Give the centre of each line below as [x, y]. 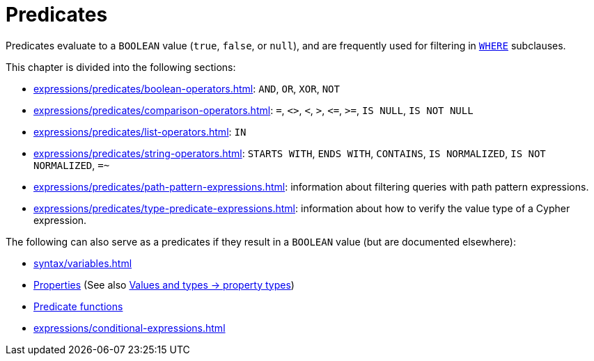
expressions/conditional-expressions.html [130, 328]
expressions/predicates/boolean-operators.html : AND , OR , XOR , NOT [187, 88]
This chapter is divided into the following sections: [121, 67]
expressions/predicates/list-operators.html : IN [140, 131]
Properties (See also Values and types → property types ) [164, 284]
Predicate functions [78, 306]
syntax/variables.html [83, 263]
